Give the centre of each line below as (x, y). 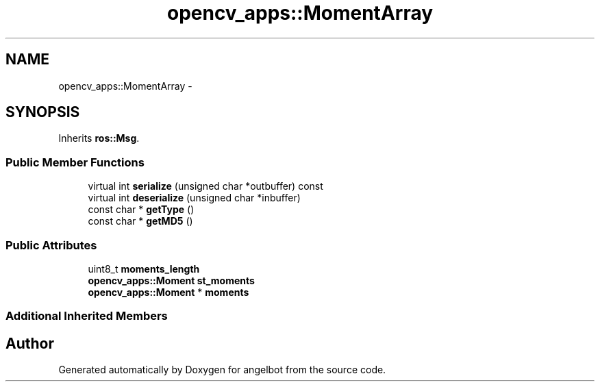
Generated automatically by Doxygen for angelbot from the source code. (222, 370)
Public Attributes (51, 245)
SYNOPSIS (43, 112)
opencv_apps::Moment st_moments (171, 280)
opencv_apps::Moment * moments (168, 292)
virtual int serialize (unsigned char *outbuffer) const (205, 186)
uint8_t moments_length (144, 269)
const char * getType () (141, 210)
